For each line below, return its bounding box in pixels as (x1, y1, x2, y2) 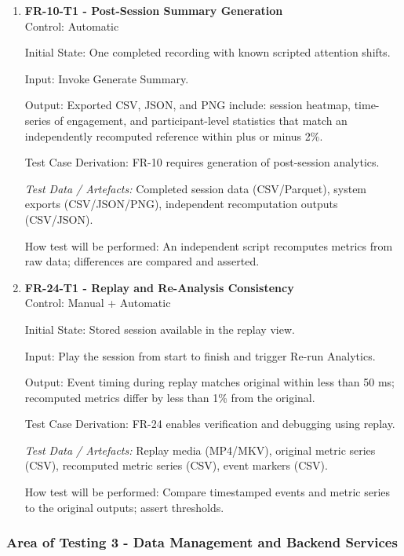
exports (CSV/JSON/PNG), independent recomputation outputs (24, 196, 338, 212)
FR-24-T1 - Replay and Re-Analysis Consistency (24, 279, 294, 295)
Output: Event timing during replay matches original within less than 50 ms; (24, 374, 395, 390)
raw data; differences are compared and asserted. (24, 253, 260, 269)
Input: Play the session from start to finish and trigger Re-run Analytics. (24, 347, 376, 364)
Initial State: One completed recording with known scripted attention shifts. (24, 44, 391, 60)
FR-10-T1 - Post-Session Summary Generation (24, 2, 283, 18)
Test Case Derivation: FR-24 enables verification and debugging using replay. (24, 415, 395, 432)
